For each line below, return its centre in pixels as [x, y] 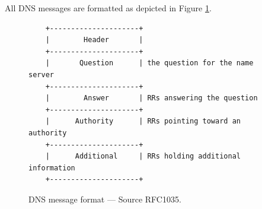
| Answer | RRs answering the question [151, 98]
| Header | [94, 40]
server [41, 75]
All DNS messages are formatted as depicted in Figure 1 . [108, 8]
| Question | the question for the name [149, 63]
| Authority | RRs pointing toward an [143, 121]
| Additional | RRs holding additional [143, 156]
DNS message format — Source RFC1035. [105, 199]
